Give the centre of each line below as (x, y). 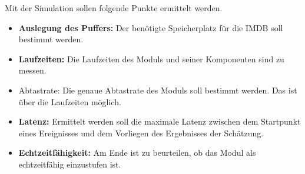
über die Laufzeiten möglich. (70, 101)
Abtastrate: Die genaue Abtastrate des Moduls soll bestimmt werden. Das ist (158, 90)
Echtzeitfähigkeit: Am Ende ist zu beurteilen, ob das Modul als (137, 153)
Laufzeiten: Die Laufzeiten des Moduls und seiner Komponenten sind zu (151, 58)
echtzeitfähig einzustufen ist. (70, 164)
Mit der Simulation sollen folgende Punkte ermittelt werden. (114, 8)
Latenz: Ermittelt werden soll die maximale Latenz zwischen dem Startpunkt (160, 121)
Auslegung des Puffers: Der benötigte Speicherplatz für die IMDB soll (151, 27)
